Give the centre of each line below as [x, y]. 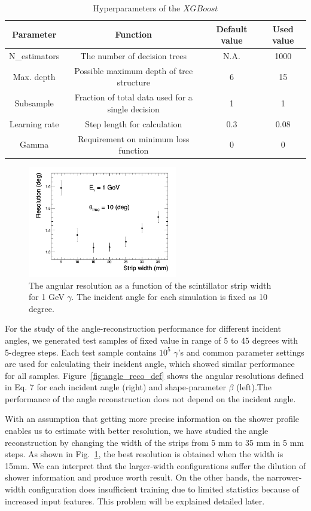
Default [232, 28]
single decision [133, 108]
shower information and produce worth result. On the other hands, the [135, 477]
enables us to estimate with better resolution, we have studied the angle [137, 431]
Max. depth [34, 76]
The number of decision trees [134, 56]
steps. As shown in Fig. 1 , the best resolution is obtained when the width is [144, 454]
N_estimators [34, 56]
